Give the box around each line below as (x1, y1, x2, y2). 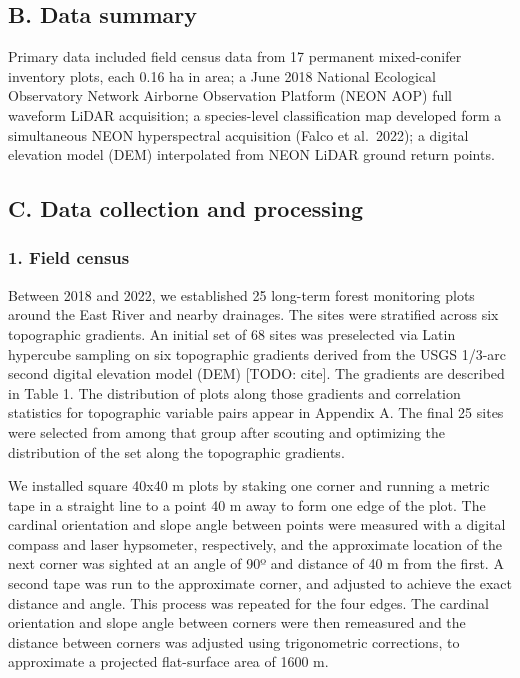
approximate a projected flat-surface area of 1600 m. (8, 651, 329, 672)
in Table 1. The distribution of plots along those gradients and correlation (8, 382, 461, 403)
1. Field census (8, 245, 130, 270)
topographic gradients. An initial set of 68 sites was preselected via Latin (8, 323, 456, 344)
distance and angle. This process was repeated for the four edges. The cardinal (8, 592, 489, 613)
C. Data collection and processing (8, 193, 364, 224)
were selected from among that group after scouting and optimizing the (8, 421, 446, 442)
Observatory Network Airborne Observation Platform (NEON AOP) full (8, 85, 453, 106)
